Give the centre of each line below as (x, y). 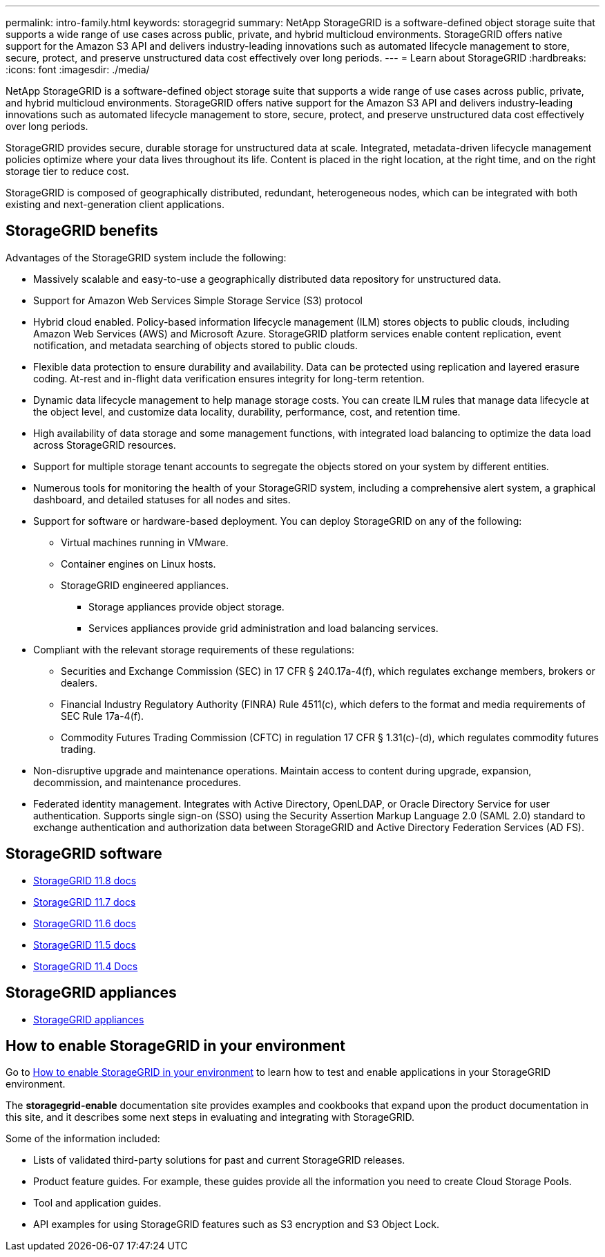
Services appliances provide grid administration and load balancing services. (263, 628)
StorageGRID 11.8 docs (85, 880)
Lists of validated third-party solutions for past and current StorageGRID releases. (219, 1160)
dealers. (79, 682)
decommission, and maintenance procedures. (137, 782)
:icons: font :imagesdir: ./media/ (78, 69)
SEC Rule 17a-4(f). (103, 716)
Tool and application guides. (97, 1203)
